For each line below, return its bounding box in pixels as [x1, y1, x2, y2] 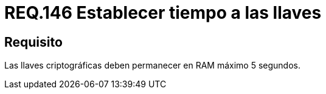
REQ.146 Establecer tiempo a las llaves [4, 2, 322, 23]
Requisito [4, 34, 63, 50]
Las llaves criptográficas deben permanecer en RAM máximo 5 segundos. [4, 60, 300, 71]
